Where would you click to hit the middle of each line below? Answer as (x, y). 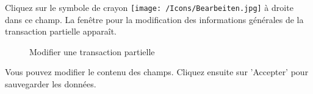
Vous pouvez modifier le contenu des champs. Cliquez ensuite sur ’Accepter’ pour (157, 72)
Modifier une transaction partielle (92, 51)
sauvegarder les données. (51, 84)
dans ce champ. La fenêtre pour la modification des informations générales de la (154, 19)
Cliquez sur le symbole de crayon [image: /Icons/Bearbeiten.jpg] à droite (149, 7)
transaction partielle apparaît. (61, 31)
